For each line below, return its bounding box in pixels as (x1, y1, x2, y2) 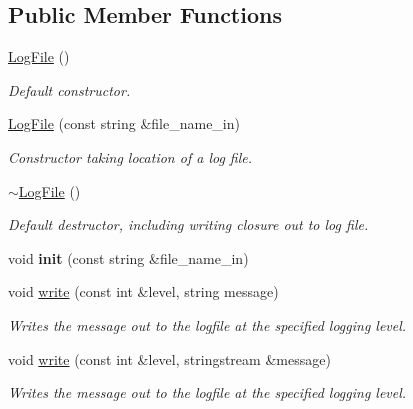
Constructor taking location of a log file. (8, 146, 253, 167)
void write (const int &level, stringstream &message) (8, 348, 331, 369)
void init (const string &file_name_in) (8, 247, 249, 268)
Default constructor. (8, 79, 131, 100)
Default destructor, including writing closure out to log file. (8, 214, 369, 235)
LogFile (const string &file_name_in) (8, 113, 240, 134)
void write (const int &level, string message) (8, 281, 279, 302)
